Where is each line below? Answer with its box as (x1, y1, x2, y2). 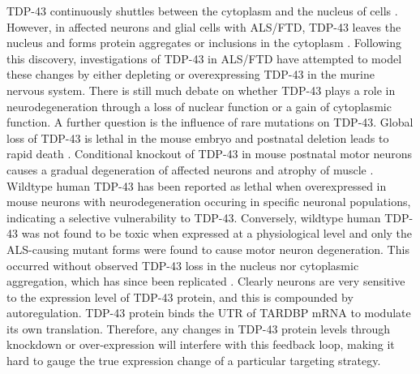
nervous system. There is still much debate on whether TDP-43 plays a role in (6, 81, 396, 98)
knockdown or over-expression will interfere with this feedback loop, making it (6, 336, 395, 353)
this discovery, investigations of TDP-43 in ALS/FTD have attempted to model (6, 49, 402, 67)
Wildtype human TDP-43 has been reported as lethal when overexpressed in (6, 177, 387, 194)
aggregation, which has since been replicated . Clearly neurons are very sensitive (6, 273, 405, 290)
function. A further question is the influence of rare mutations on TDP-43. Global (6, 114, 414, 131)
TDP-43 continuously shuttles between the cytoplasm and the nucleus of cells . (6, 2, 398, 19)
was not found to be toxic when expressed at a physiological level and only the (21, 225, 413, 242)
